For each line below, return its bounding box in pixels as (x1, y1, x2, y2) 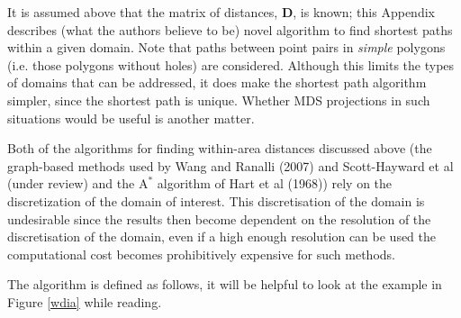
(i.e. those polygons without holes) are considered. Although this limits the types (7, 55, 455, 74)
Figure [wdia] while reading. (7, 292, 162, 311)
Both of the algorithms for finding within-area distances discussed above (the (7, 139, 432, 158)
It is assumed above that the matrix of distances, (7, 3, 278, 21)
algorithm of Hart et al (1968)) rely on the (157, 174, 393, 193)
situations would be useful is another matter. (7, 108, 255, 127)
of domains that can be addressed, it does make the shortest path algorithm (7, 73, 427, 92)
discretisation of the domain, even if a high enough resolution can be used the (7, 227, 437, 246)
